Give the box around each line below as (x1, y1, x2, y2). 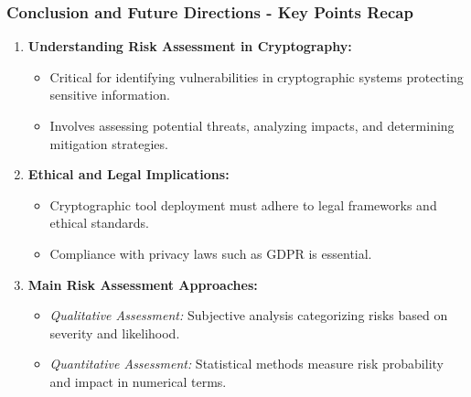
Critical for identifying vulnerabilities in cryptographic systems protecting (49, 67, 464, 86)
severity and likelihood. (49, 323, 180, 342)
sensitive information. (49, 85, 170, 104)
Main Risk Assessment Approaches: (27, 274, 258, 294)
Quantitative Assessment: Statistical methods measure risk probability (49, 354, 444, 373)
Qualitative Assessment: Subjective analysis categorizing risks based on (49, 306, 448, 325)
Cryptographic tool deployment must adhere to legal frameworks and (49, 195, 437, 214)
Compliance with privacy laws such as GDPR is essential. (49, 243, 372, 263)
